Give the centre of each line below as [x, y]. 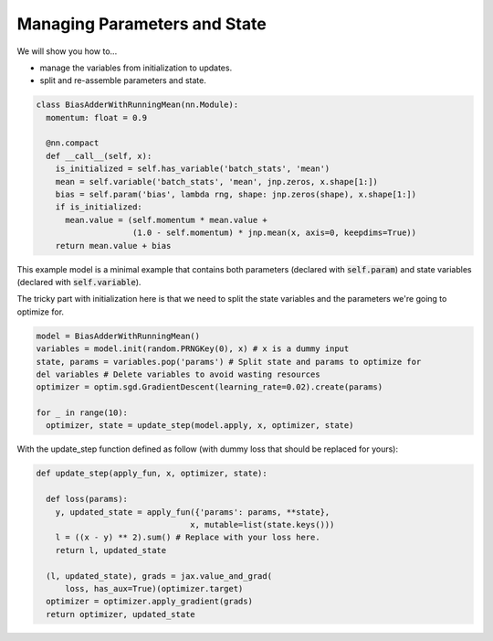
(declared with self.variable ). [79, 282]
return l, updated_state [111, 550]
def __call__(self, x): [99, 156]
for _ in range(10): [82, 413]
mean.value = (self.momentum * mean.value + [167, 220]
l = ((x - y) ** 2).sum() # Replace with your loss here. [188, 538]
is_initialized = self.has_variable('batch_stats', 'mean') [193, 169]
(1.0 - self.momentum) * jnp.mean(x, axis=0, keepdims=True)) [275, 233]
